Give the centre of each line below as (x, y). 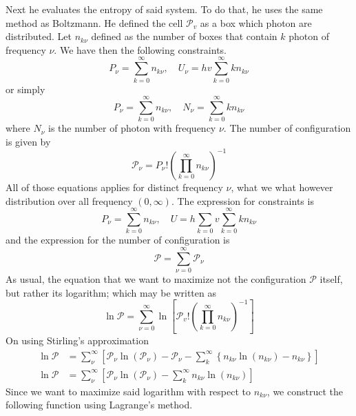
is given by (28, 141)
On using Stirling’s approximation (77, 340)
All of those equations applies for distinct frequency (114, 187)
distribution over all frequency (69, 200)
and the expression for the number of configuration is (118, 240)
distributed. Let (39, 36)
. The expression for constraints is (242, 200)
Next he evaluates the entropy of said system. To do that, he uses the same (164, 9)
